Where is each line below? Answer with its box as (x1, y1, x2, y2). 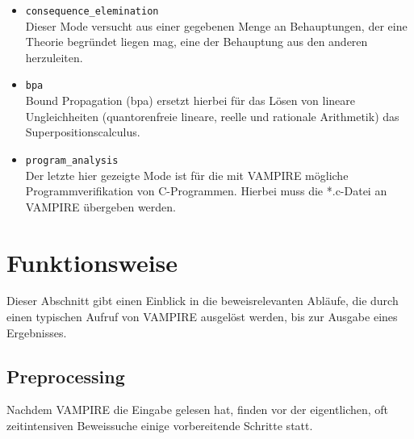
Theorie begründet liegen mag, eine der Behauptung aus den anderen (25, 33, 368, 50)
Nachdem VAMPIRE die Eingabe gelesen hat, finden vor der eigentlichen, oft (6, 401, 389, 418)
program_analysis (25, 154, 119, 166)
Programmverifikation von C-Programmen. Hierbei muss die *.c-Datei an (25, 182, 387, 199)
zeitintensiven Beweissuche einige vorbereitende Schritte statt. (6, 417, 313, 434)
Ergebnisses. (6, 324, 67, 341)
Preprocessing (6, 363, 125, 388)
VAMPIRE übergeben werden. (25, 198, 176, 215)
